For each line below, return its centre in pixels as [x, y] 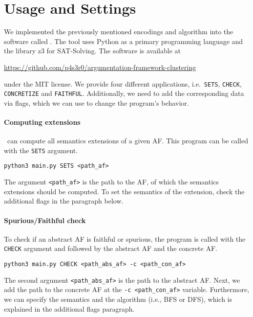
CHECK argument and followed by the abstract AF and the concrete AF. [111, 248]
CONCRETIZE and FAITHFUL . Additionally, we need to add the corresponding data [124, 93]
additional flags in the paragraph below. [64, 201]
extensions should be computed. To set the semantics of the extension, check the [124, 191]
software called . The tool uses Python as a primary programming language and [124, 41]
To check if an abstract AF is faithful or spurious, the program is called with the [125, 238]
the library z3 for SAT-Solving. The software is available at [92, 51]
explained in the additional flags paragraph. [69, 308]
